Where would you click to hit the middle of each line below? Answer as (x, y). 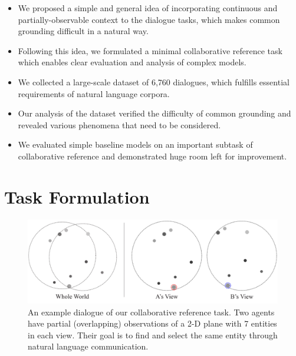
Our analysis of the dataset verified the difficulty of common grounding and (154, 113)
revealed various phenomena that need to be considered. (119, 124)
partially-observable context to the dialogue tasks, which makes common (149, 19)
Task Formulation (77, 196)
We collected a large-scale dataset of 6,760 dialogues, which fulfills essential (154, 81)
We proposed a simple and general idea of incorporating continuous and (148, 8)
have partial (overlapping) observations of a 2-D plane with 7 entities (152, 323)
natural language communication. (88, 346)
